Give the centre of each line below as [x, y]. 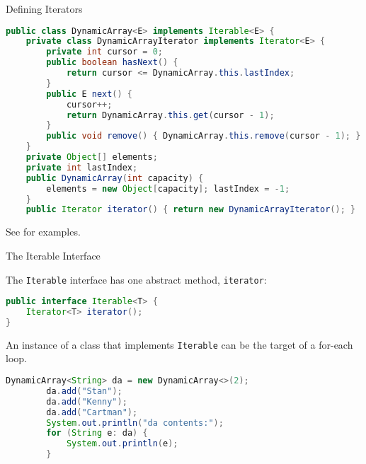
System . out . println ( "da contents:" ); [135, 423]
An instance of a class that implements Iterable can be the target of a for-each [179, 344]
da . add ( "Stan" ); [84, 391]
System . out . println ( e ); [122, 444]
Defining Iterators [44, 8]
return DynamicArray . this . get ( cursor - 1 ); [170, 115]
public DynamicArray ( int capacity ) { [115, 178]
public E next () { [90, 94]
